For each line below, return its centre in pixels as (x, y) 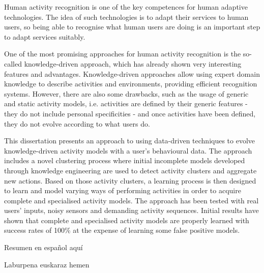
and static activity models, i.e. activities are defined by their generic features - (126, 103)
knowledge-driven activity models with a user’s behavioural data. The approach (128, 150)
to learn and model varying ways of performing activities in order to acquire (123, 190)
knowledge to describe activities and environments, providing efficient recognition (131, 84)
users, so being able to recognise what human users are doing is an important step (132, 27)
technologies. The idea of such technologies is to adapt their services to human (126, 17)
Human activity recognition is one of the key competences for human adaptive (126, 7)
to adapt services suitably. (45, 36)
